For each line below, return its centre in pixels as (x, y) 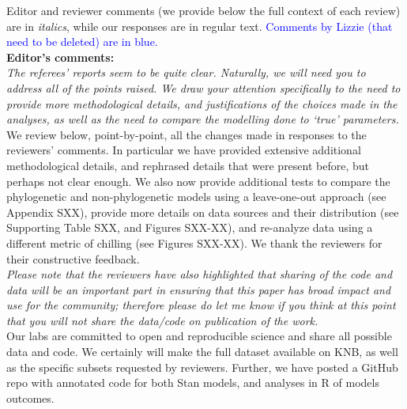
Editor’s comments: (60, 57)
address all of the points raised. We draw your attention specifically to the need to (203, 87)
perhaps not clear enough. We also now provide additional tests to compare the (198, 181)
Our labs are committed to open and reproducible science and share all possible (199, 336)
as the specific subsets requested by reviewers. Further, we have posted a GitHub (202, 367)
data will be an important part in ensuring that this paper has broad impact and (199, 289)
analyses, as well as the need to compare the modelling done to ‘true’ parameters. (203, 119)
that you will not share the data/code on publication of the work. (162, 320)
